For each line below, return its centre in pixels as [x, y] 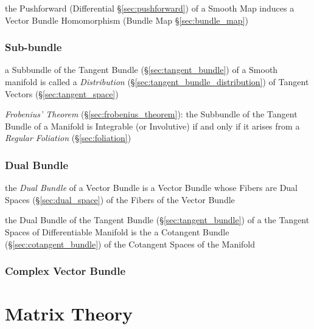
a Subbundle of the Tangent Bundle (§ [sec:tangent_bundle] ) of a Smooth [141, 70]
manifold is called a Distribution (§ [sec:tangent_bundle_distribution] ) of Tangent [157, 81]
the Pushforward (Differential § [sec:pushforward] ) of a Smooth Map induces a [150, 8]
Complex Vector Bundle [65, 271]
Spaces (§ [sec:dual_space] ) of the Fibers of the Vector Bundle [120, 199]
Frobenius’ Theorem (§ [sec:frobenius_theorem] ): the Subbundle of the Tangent [151, 114]
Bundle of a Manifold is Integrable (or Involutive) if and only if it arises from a [152, 126]
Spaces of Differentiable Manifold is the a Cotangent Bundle [117, 231]
